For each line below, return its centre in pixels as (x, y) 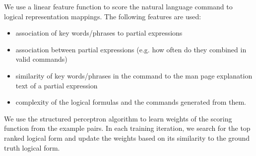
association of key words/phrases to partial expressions (99, 33)
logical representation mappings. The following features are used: (103, 16)
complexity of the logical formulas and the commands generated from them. (131, 102)
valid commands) (41, 59)
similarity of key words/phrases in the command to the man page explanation (134, 75)
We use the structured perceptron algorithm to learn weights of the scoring (118, 118)
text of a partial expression (57, 85)
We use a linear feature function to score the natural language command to (118, 6)
